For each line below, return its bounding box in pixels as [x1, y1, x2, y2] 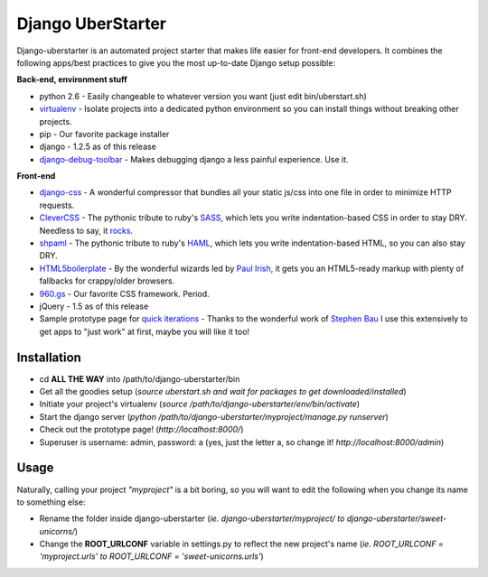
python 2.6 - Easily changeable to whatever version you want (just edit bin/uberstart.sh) [39, 90, 368, 101]
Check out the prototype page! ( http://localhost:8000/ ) [39, 424, 244, 435]
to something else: [16, 497, 86, 507]
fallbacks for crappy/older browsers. [39, 275, 175, 286]
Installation [16, 349, 81, 365]
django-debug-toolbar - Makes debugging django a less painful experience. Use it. [39, 154, 349, 164]
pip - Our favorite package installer [39, 128, 170, 139]
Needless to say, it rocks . [39, 225, 134, 236]
